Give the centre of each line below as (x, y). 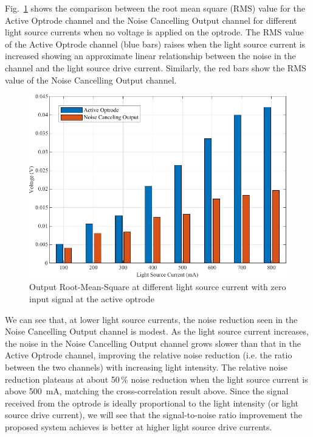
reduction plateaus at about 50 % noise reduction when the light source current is (156, 379)
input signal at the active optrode (92, 299)
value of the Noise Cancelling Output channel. (91, 80)
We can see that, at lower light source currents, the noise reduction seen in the (151, 319)
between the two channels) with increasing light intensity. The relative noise (146, 367)
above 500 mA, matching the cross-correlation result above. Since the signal (147, 391)
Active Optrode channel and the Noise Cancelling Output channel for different (151, 20)
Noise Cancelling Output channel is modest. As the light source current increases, (157, 331)
